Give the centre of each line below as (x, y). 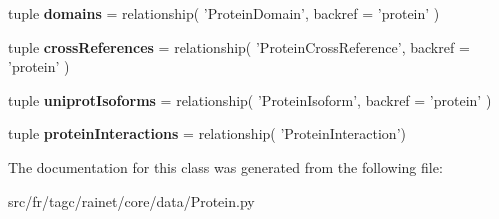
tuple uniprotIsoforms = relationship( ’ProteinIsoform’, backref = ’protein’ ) (250, 99)
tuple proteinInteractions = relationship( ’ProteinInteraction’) (207, 133)
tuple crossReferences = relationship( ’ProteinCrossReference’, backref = (239, 46)
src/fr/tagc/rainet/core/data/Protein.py (131, 200)
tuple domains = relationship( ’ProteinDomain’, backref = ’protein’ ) (224, 13)
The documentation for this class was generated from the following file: (225, 166)
